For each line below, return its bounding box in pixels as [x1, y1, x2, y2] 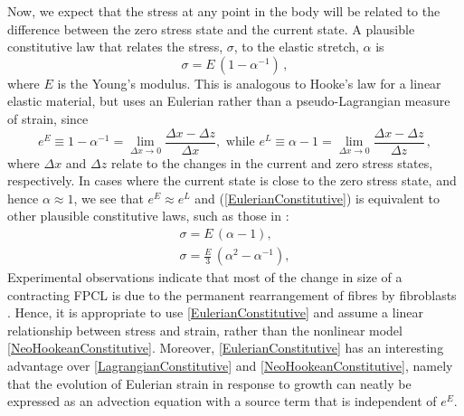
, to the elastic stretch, [233, 37, 359, 56]
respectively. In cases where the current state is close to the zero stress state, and [7, 171, 457, 190]
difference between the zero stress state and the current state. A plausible [7, 19, 415, 38]
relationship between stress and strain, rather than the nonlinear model [7, 320, 402, 339]
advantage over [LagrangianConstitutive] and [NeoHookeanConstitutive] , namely [7, 356, 453, 375]
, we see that [73, 188, 144, 207]
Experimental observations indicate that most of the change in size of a [7, 268, 402, 287]
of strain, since [7, 109, 89, 128]
